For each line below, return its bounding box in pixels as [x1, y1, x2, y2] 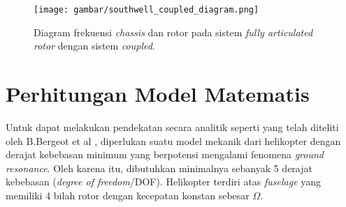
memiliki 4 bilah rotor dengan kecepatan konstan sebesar [6, 187, 250, 202]
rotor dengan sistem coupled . [34, 38, 155, 53]
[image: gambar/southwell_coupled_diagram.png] [34, 5, 259, 15]
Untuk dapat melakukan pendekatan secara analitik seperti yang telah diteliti [6, 119, 339, 134]
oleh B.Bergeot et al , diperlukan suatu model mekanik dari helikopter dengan [6, 133, 341, 148]
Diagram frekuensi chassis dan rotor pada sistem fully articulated [34, 24, 313, 39]
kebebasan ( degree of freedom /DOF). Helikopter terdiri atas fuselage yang [6, 174, 322, 189]
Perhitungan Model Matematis [6, 79, 310, 108]
